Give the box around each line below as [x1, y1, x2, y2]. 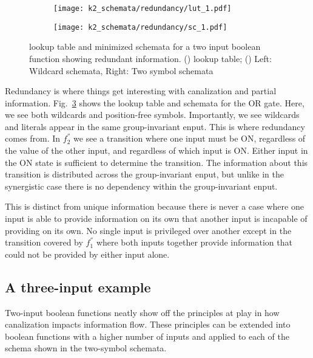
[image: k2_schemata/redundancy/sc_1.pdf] [53, 22, 227, 32]
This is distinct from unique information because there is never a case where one [5, 200, 304, 213]
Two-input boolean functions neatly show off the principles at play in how [5, 306, 280, 318]
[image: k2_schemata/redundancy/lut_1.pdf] [53, 4, 232, 13]
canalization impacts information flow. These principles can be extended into [5, 318, 291, 331]
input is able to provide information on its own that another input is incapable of [5, 212, 308, 225]
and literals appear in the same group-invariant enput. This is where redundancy [5, 120, 305, 133]
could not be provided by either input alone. [5, 247, 170, 260]
